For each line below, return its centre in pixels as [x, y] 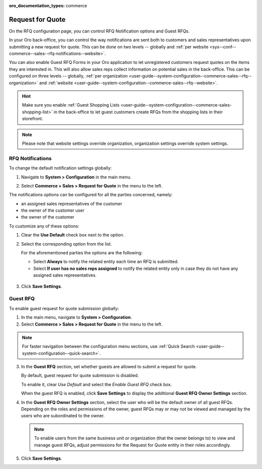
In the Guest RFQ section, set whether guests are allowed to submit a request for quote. [109, 367]
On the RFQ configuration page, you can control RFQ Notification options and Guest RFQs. [99, 31]
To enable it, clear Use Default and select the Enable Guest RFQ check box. [97, 384]
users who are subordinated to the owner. [63, 416]
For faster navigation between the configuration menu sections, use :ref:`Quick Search [108, 346]
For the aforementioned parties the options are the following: [82, 253]
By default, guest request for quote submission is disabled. [80, 375]
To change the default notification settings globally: [60, 168]
